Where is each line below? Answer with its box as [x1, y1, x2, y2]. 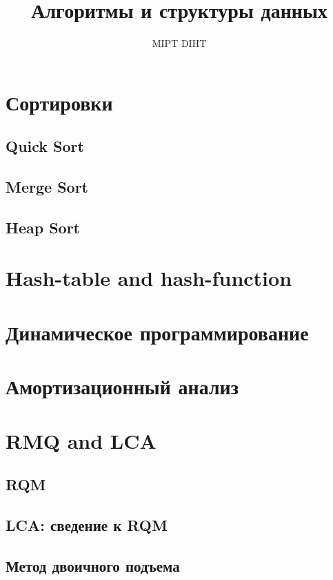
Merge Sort [6, 176, 88, 197]
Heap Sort [6, 216, 81, 238]
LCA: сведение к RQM [6, 514, 168, 535]
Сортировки [6, 88, 113, 116]
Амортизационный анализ [6, 372, 239, 400]
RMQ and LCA [6, 426, 157, 454]
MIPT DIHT [152, 36, 207, 50]
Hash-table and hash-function [6, 264, 292, 292]
